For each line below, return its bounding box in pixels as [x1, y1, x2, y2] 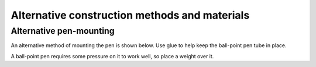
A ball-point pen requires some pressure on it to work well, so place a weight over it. [11, 52, 214, 59]
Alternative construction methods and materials [11, 9, 250, 22]
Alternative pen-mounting [11, 26, 115, 36]
